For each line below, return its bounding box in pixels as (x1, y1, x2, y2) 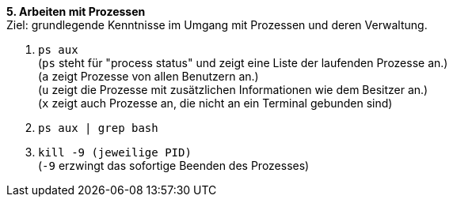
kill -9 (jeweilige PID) (38, 146, 192, 159)
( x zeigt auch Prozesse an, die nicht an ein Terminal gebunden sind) (38, 96, 393, 110)
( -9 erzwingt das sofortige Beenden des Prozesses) (38, 159, 310, 172)
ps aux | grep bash (38, 122, 158, 134)
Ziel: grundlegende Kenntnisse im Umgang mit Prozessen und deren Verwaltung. (6, 18, 428, 32)
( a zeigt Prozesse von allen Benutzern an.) (38, 70, 259, 83)
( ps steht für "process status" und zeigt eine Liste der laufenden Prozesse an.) (38, 56, 448, 70)
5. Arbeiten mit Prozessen (6, 5, 146, 18)
